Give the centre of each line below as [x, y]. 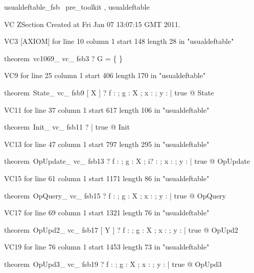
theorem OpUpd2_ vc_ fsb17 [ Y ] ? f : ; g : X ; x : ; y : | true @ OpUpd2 [121, 229]
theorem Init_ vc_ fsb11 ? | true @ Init [67, 127]
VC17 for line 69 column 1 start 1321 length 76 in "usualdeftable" [107, 213]
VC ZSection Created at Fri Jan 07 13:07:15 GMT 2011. [92, 24]
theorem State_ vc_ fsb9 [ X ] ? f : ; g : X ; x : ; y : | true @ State [109, 92]
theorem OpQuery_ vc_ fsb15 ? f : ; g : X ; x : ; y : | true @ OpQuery [115, 195]
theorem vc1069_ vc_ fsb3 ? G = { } [63, 58]
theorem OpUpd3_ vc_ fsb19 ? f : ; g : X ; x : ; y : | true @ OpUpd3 [113, 264]
